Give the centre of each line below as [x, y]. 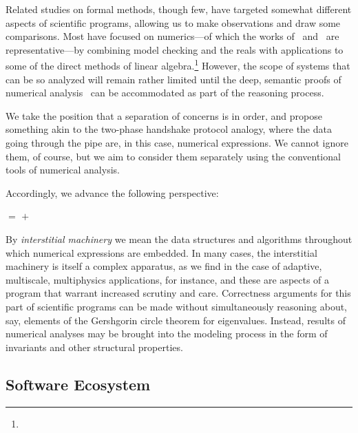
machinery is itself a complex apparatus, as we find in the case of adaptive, [164, 266]
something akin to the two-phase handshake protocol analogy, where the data [169, 129]
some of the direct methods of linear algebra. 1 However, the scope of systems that [178, 65]
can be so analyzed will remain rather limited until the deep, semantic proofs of [173, 79]
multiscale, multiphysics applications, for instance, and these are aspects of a [168, 279]
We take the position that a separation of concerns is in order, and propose [164, 115]
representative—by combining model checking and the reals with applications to [175, 49]
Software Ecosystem [78, 384]
